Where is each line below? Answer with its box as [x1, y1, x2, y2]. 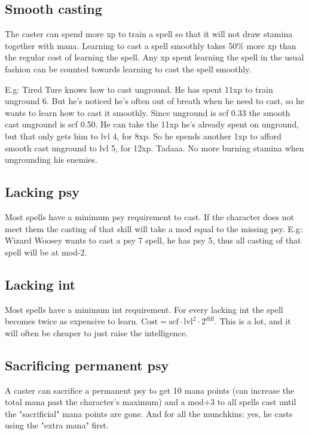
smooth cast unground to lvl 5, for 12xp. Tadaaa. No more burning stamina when [5, 141, 304, 154]
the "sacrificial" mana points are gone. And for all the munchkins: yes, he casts [5, 407, 293, 419]
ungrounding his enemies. [5, 153, 97, 166]
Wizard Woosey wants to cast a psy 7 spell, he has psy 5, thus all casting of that [5, 234, 301, 247]
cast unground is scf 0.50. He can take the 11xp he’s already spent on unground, [5, 118, 299, 130]
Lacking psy [5, 182, 80, 201]
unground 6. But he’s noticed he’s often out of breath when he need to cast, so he [5, 95, 305, 107]
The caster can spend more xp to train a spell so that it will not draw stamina [5, 28, 293, 40]
